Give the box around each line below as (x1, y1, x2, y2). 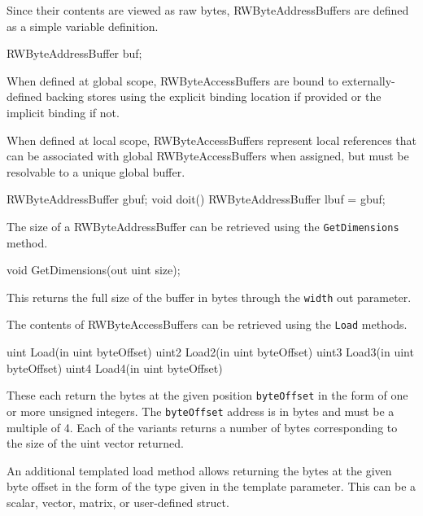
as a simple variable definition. (7, 17, 159, 34)
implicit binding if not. (7, 103, 120, 120)
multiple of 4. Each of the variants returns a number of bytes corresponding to (7, 418, 398, 435)
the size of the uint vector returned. (7, 435, 184, 452)
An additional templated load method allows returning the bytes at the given (7, 461, 392, 479)
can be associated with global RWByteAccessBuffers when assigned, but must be (7, 147, 409, 164)
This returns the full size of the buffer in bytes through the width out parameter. (7, 288, 412, 305)
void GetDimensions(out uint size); (7, 261, 181, 278)
